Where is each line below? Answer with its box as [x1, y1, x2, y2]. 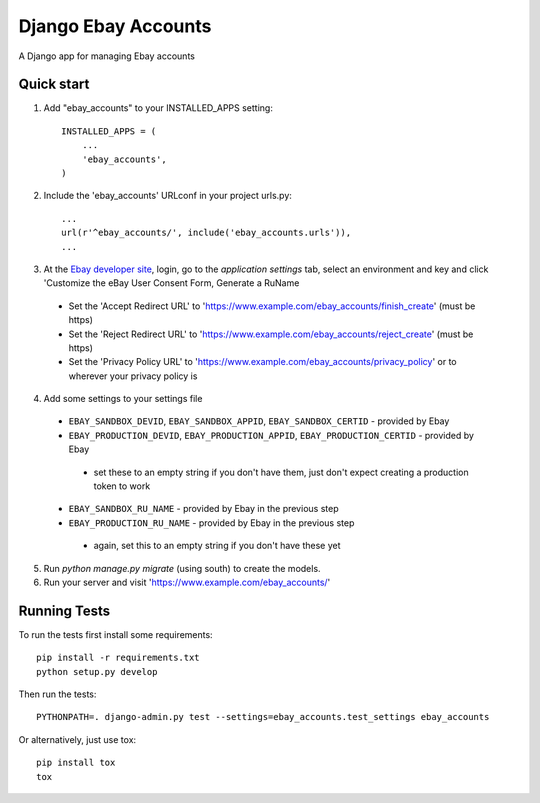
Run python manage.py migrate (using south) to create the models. [43, 562, 321, 574]
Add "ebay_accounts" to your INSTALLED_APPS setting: [43, 102, 274, 114]
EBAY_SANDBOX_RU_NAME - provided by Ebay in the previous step [68, 503, 339, 515]
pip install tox [36, 757, 116, 769]
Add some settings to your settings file [43, 393, 203, 405]
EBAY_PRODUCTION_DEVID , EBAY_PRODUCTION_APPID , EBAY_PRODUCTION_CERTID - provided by [68, 429, 475, 441]
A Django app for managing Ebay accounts [18, 50, 195, 62]
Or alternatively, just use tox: [18, 733, 137, 745]
